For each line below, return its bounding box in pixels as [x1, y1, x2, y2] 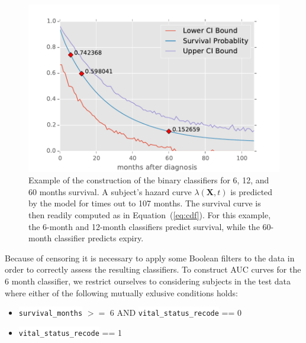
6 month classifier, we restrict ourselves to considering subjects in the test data [5, 275, 291, 287]
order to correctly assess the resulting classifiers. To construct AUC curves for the [5, 263, 301, 276]
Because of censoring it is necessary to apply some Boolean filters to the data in [5, 251, 295, 264]
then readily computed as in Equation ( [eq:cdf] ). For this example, [28, 209, 271, 221]
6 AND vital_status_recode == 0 [109, 306, 241, 319]
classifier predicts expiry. [54, 232, 144, 244]
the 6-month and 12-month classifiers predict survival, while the [28, 220, 260, 232]
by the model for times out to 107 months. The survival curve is [28, 197, 261, 209]
